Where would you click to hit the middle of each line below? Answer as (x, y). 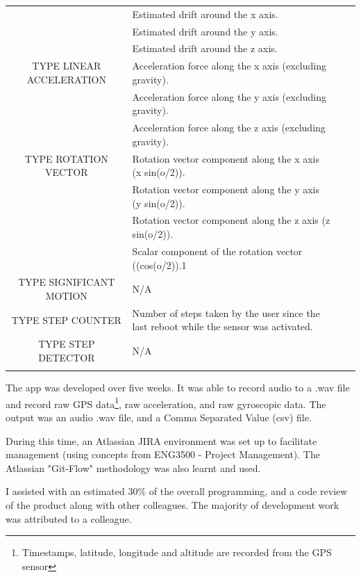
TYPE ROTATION (66, 158)
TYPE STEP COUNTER (66, 319)
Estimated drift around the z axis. (205, 48)
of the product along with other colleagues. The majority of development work (173, 504)
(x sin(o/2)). (159, 172)
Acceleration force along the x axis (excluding (229, 66)
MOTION (66, 295)
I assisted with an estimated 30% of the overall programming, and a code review (177, 491)
